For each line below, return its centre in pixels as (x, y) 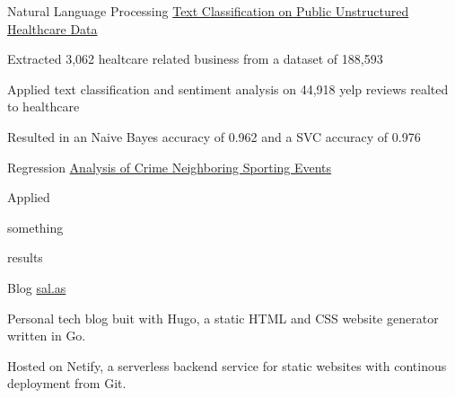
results (25, 257)
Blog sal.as (37, 287)
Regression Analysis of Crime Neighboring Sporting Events (170, 167)
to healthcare (44, 106)
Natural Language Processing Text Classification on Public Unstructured (208, 11)
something (35, 227)
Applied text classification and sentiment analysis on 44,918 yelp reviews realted (228, 88)
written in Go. (47, 336)
